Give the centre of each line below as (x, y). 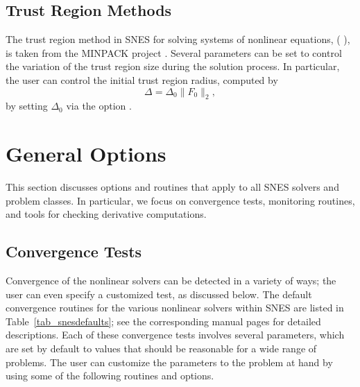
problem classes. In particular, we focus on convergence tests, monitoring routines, (180, 200)
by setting (27, 106)
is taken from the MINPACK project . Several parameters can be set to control (174, 52)
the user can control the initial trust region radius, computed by (142, 79)
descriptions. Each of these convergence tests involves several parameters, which (175, 335)
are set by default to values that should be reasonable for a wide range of (161, 349)
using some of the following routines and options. (110, 376)
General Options (86, 154)
